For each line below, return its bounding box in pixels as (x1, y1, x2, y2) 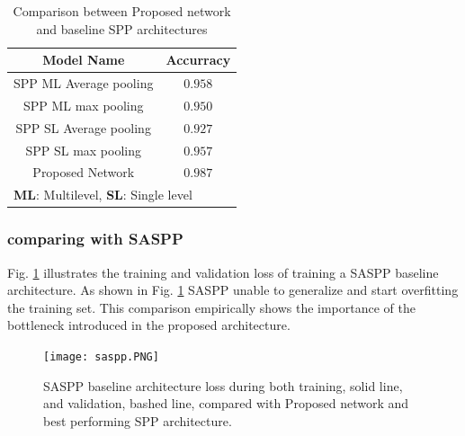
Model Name (42, 50, 125, 69)
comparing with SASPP (7, 227, 183, 250)
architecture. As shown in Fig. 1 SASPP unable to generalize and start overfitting (7, 280, 459, 299)
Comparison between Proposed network (13, 2, 231, 20)
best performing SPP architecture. (43, 411, 232, 430)
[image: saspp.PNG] (43, 350, 159, 363)
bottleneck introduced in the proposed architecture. (7, 316, 291, 334)
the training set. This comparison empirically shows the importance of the (7, 298, 416, 316)
